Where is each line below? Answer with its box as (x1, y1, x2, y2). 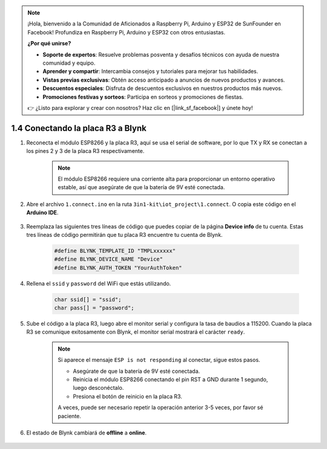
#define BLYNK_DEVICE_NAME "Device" (54, 256, 163, 263)
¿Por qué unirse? (27, 40, 71, 47)
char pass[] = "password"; (54, 305, 134, 311)
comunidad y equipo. (42, 59, 96, 66)
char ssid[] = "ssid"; (54, 296, 122, 303)
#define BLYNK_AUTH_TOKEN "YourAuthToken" (54, 264, 182, 271)
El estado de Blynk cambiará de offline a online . (26, 429, 147, 436)
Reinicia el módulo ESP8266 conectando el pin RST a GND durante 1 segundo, (73, 376, 268, 383)
